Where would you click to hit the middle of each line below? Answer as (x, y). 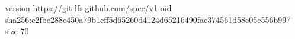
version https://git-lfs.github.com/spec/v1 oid (88, 8)
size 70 (17, 31)
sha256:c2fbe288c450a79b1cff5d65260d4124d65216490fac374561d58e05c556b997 (148, 19)
